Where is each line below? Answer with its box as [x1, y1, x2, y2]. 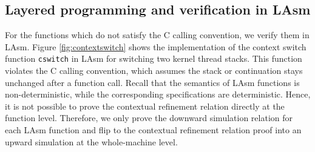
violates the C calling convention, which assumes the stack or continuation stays [5, 64, 303, 77]
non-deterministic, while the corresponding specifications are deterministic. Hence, [5, 88, 311, 101]
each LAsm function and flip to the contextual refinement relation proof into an [5, 124, 302, 136]
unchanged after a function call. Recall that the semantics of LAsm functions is [5, 76, 300, 88]
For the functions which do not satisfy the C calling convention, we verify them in [5, 28, 310, 41]
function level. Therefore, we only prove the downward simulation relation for [5, 111, 293, 124]
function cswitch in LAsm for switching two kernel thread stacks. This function [5, 52, 302, 65]
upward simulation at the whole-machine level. [5, 135, 178, 148]
